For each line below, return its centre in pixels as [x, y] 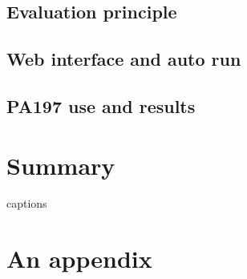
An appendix [79, 259]
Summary [61, 165]
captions [27, 203]
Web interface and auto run [124, 59]
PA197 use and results [101, 105]
